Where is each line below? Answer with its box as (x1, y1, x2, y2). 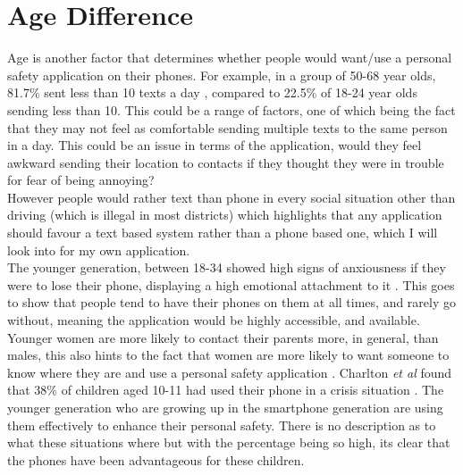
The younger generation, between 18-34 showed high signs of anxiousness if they (7, 258, 446, 277)
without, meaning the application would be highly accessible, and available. (7, 311, 420, 329)
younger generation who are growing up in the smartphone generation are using (7, 398, 443, 416)
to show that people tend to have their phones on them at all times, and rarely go (7, 293, 456, 312)
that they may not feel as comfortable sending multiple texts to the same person (7, 118, 448, 137)
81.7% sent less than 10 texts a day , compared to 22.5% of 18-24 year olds (7, 83, 417, 102)
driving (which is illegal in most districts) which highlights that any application (7, 205, 442, 224)
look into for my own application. (7, 240, 190, 259)
